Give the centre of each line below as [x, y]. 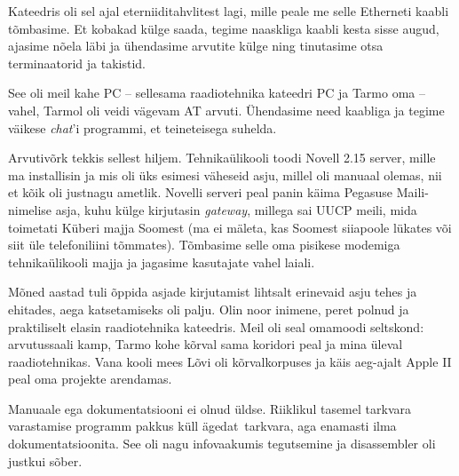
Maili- [412, 192]
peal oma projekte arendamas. [90, 379]
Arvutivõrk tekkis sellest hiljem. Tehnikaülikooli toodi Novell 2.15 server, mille [222, 158]
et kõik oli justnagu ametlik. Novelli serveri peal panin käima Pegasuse [201, 192]
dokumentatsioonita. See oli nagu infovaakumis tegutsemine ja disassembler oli [222, 444]
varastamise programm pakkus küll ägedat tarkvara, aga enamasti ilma [202, 426]
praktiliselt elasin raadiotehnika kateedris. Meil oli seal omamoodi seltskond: [216, 326]
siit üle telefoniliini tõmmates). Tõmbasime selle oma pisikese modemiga [204, 245]
